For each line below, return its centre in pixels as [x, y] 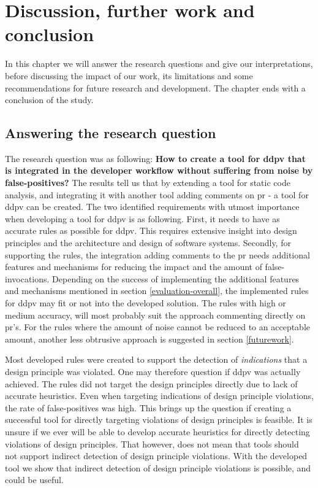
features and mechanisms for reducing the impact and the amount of [134, 267]
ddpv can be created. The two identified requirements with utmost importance [152, 207]
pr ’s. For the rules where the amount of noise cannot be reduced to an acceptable [158, 327]
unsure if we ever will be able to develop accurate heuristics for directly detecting [157, 431]
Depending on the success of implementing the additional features [176, 278]
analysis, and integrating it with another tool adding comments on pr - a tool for [157, 194]
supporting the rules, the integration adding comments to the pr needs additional [157, 254]
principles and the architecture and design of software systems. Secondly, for [148, 243]
